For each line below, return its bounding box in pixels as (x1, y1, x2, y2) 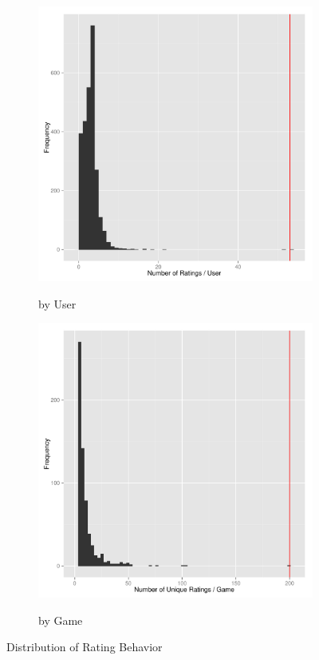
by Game (38, 611, 83, 628)
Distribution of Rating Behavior (6, 638, 163, 655)
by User (38, 295, 77, 312)
